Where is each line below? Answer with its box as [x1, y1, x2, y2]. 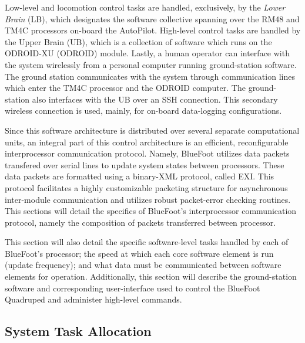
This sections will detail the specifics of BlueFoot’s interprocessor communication [5, 205, 297, 217]
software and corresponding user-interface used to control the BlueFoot [5, 281, 260, 294]
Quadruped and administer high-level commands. [5, 293, 182, 305]
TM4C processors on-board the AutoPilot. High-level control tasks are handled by [5, 24, 301, 36]
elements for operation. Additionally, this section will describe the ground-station [5, 270, 297, 283]
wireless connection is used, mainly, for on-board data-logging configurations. [5, 104, 282, 117]
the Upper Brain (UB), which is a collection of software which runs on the [5, 35, 272, 47]
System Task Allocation [5, 322, 152, 340]
